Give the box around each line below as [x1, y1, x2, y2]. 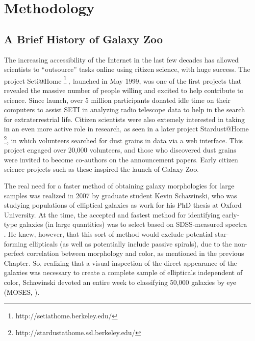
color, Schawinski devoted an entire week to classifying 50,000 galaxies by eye [4, 277, 236, 287]
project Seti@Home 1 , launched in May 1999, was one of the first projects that [4, 74, 242, 86]
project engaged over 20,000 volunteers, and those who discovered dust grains [4, 145, 236, 155]
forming [4, 238, 27, 248]
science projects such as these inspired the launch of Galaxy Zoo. [4, 164, 199, 174]
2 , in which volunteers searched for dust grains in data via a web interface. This [4, 133, 243, 145]
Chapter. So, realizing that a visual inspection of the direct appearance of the [4, 257, 237, 268]
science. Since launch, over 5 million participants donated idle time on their [4, 94, 230, 105]
